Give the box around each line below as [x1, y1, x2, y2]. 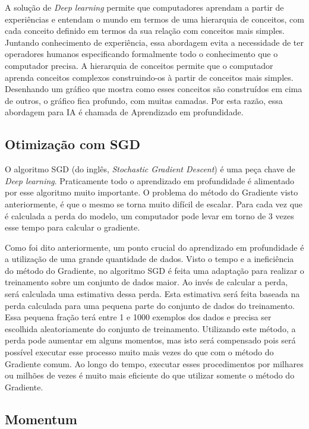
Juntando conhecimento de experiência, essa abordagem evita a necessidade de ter [5, 36, 304, 48]
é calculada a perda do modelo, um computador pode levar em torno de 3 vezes [5, 209, 294, 222]
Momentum [5, 409, 77, 428]
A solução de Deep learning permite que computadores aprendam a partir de [5, 1, 284, 13]
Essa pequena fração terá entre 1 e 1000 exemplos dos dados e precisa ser [5, 311, 272, 323]
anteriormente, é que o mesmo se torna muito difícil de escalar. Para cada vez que [5, 197, 303, 210]
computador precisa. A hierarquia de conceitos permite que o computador [5, 59, 273, 71]
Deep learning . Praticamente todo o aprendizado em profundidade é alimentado [5, 174, 294, 187]
